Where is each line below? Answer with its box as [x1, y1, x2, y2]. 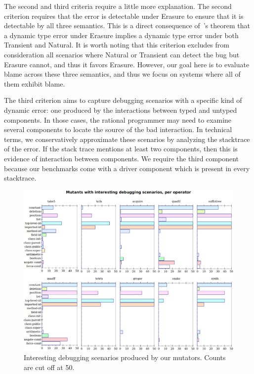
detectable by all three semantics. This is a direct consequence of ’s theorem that [4, 20, 250, 31]
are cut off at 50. [24, 362, 75, 372]
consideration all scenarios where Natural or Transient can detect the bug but [4, 49, 240, 59]
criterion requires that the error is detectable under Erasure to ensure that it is [4, 10, 244, 21]
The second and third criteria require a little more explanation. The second [4, 1, 232, 11]
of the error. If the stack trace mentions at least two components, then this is [4, 143, 238, 154]
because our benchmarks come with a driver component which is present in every [4, 163, 250, 173]
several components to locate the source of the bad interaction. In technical [4, 124, 232, 135]
